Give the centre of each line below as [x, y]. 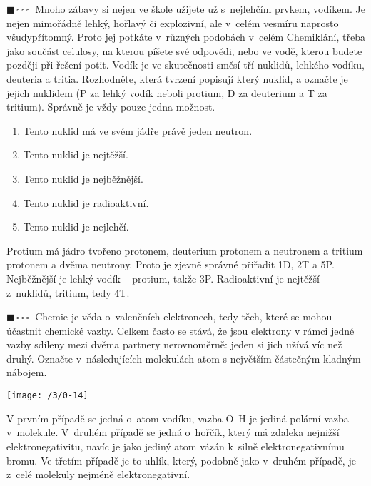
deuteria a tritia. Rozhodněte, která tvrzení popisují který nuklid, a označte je [177, 78]
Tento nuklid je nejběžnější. [83, 178]
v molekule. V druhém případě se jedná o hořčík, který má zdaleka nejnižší [173, 432]
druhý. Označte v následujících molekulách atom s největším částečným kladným [184, 358]
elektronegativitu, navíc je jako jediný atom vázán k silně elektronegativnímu [176, 446]
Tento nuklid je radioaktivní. [86, 202]
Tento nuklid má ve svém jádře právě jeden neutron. [138, 130]
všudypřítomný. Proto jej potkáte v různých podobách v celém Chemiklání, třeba [186, 37]
